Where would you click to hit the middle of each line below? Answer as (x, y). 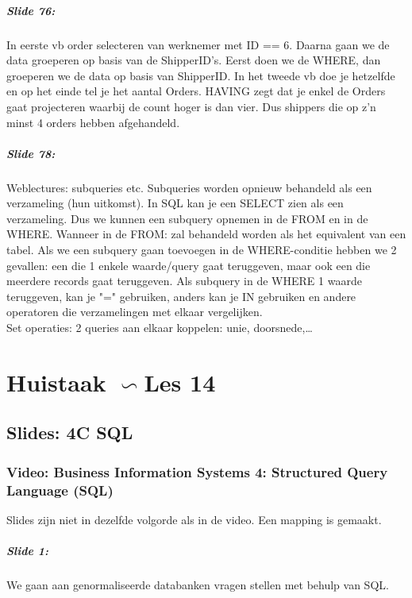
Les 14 (180, 382)
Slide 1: (28, 551)
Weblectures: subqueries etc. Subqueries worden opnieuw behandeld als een (189, 187)
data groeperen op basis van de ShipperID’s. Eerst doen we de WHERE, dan (194, 60)
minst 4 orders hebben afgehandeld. (93, 122)
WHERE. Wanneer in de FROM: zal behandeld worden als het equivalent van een (206, 234)
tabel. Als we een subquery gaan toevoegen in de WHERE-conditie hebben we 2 (202, 250)
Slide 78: (31, 153)
